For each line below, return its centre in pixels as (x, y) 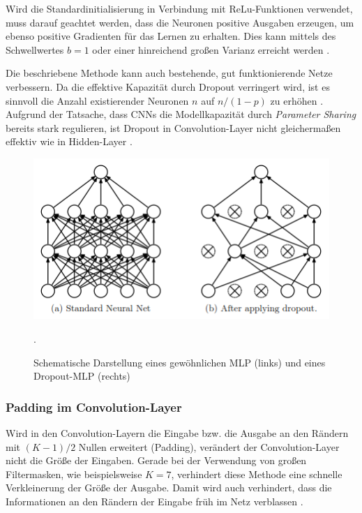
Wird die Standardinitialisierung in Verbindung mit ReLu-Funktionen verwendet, (179, 8)
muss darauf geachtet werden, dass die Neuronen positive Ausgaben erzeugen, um (180, 22)
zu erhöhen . (297, 100)
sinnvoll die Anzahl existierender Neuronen (97, 100)
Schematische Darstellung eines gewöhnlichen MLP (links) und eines (180, 362)
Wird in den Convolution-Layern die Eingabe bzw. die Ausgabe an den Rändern (177, 432)
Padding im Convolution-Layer (94, 407)
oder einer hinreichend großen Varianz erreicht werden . (211, 49)
